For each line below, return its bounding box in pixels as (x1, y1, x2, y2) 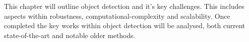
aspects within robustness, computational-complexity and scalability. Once (4, 10, 230, 21)
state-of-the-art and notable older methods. (4, 30, 135, 40)
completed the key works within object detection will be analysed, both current (4, 20, 245, 31)
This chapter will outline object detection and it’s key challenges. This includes (4, 1, 245, 11)
